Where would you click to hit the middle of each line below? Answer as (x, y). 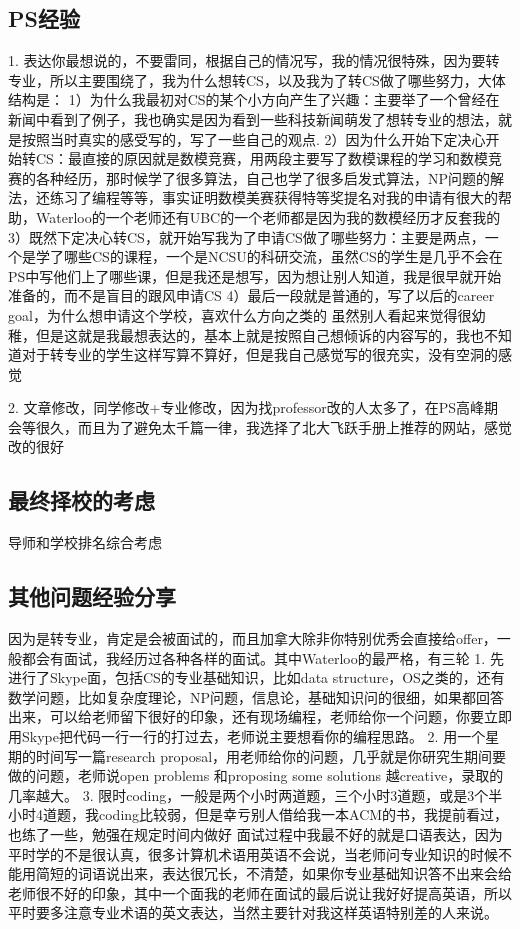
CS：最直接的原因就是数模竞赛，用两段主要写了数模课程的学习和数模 (261, 158)
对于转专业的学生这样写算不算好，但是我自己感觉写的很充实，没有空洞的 (259, 354)
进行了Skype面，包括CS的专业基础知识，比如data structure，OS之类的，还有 (256, 677)
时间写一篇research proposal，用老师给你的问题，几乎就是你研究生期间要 (271, 755)
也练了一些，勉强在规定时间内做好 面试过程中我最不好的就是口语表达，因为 (255, 834)
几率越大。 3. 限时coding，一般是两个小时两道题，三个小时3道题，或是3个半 (255, 794)
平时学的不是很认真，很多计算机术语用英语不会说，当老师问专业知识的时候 (253, 853)
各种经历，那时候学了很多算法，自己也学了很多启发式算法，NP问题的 (263, 177)
